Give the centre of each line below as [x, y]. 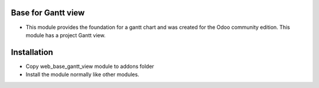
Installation [32, 52]
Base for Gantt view [48, 13]
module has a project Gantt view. [66, 35]
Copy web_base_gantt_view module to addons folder [90, 66]
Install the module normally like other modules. [82, 74]
